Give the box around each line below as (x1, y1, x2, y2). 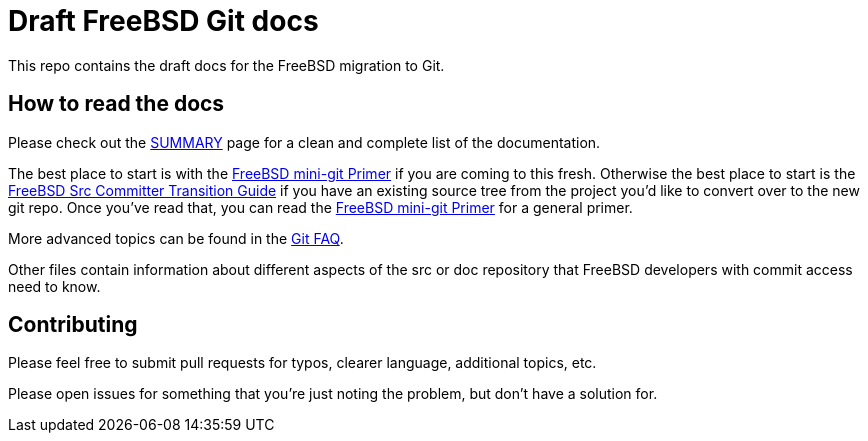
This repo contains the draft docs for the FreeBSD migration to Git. (8, 56, 445, 74)
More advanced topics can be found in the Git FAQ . (8, 229, 344, 247)
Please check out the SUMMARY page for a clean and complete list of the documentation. (8, 133, 601, 151)
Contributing (8, 312, 138, 338)
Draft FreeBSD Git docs (8, 4, 319, 38)
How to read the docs (8, 91, 225, 117)
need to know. (8, 277, 101, 295)
